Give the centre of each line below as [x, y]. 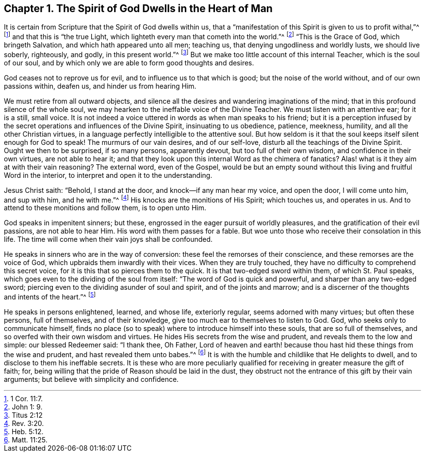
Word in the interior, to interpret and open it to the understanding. [108, 175]
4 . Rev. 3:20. [24, 423]
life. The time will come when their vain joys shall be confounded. [108, 239]
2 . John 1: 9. [23, 407]
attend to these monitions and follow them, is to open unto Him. [105, 208]
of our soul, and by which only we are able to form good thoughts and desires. [129, 63]
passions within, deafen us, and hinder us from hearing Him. [100, 86]
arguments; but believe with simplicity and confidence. [91, 379]
